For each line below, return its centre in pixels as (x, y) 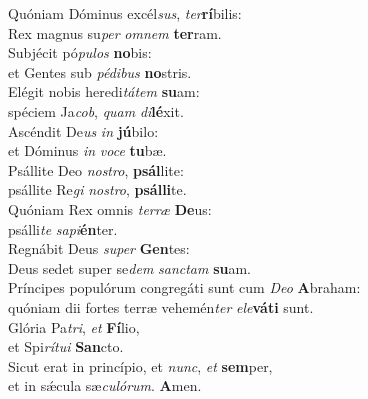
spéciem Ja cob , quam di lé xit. (96, 110)
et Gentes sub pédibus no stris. (100, 71)
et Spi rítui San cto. (66, 346)
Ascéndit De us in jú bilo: (83, 130)
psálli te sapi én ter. (63, 228)
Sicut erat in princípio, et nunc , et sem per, (140, 365)
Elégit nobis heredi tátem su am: (104, 91)
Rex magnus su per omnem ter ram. (115, 32)
